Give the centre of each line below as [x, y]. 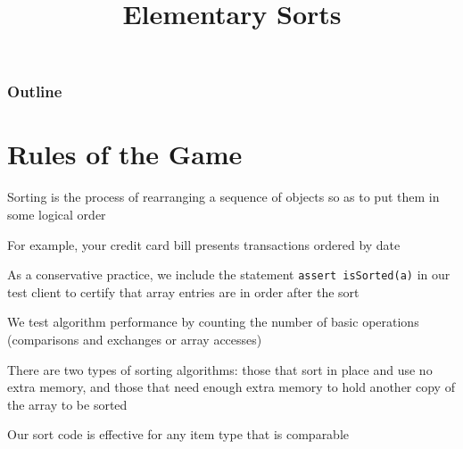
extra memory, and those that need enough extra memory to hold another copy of [231, 387]
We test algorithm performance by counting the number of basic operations [213, 322]
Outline [35, 91]
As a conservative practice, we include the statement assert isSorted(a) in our [229, 274]
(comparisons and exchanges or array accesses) [135, 340]
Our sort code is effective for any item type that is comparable [178, 434]
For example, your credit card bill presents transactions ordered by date [204, 244]
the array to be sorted [67, 404]
